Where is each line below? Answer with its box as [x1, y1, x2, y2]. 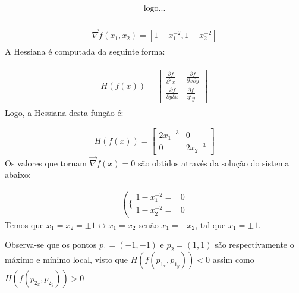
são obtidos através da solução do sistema [137, 156, 289, 169]
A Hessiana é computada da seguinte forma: [5, 45, 165, 58]
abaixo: [5, 168, 31, 181]
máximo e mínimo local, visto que [5, 253, 128, 266]
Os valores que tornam [5, 156, 87, 169]
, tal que [195, 218, 226, 231]
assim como [212, 253, 254, 266]
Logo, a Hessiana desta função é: [5, 106, 124, 118]
